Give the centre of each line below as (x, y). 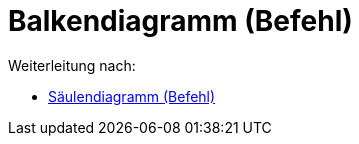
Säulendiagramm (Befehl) (132, 96)
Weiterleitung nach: (72, 65)
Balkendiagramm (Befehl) (180, 21)
